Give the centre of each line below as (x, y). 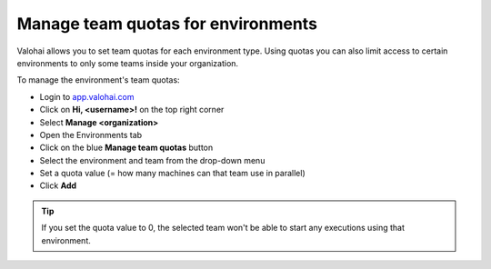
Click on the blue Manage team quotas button (126, 148)
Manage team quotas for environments (167, 24)
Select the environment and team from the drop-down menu (152, 160)
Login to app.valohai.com (87, 96)
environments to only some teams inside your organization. (128, 63)
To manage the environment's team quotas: (99, 80)
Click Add (58, 185)
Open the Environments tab (91, 134)
